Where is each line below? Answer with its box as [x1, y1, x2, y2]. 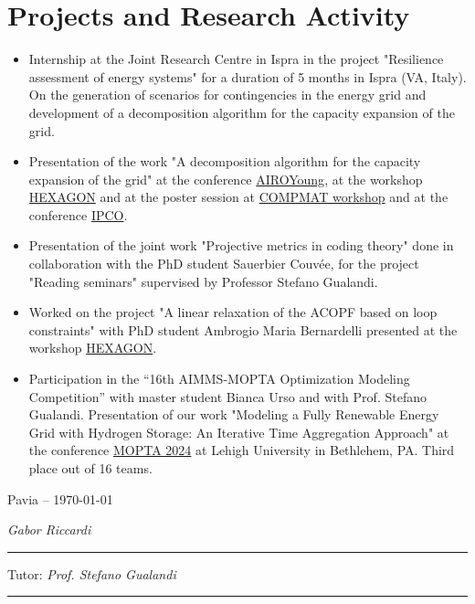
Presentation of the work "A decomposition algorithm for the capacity [28, 152, 421, 171]
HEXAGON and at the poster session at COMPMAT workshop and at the [28, 187, 449, 207]
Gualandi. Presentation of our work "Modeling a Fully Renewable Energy [28, 405, 439, 424]
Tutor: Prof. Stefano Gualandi [7, 564, 176, 583]
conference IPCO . [28, 205, 128, 224]
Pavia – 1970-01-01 [7, 489, 113, 508]
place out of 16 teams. [28, 459, 153, 477]
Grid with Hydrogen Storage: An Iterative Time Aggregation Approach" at [28, 422, 449, 441]
